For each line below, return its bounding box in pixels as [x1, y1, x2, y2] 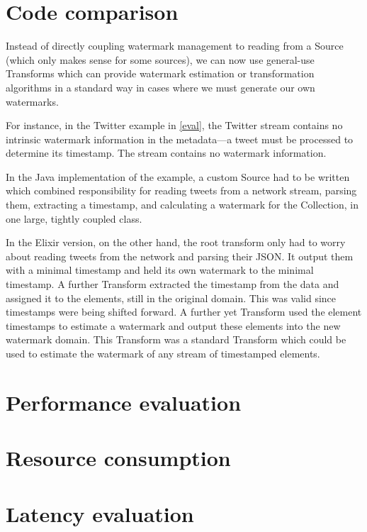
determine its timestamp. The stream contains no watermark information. [6, 145, 327, 160]
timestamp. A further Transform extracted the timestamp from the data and [6, 277, 339, 292]
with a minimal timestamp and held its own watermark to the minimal [6, 262, 314, 277]
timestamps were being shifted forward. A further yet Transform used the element [6, 304, 362, 319]
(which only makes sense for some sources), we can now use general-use [6, 52, 315, 67]
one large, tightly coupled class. [6, 211, 142, 226]
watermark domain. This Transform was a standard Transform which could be [6, 332, 346, 347]
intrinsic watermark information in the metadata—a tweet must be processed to [6, 131, 354, 146]
